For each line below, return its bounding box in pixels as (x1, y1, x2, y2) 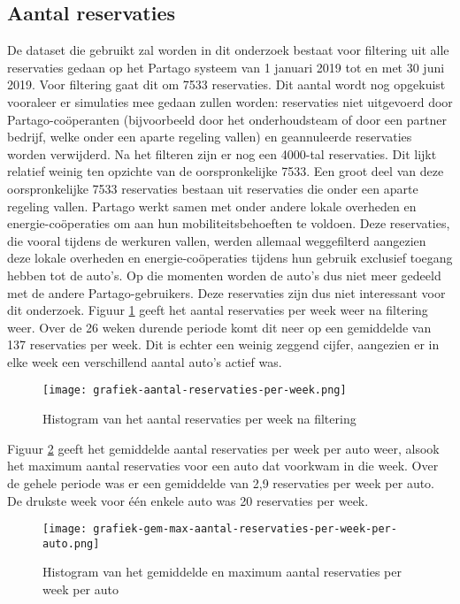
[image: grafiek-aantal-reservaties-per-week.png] (42, 384, 347, 397)
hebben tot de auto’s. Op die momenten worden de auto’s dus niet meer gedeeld (7, 265, 441, 284)
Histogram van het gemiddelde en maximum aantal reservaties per (42, 562, 402, 581)
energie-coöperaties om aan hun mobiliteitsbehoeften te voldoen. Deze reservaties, (7, 214, 450, 233)
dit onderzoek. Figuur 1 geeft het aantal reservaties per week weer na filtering (7, 301, 428, 319)
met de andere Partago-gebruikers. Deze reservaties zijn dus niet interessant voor (7, 283, 446, 302)
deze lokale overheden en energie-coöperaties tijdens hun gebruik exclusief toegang (7, 248, 453, 267)
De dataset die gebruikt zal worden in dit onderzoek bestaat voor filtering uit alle (7, 41, 449, 59)
